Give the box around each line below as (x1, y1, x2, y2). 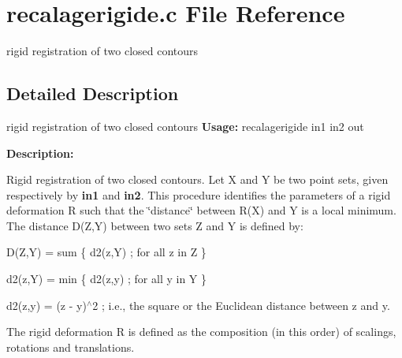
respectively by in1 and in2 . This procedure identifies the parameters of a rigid (6, 186, 391, 203)
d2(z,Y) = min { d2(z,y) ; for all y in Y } (6, 270, 207, 287)
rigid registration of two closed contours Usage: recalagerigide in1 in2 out (6, 117, 364, 134)
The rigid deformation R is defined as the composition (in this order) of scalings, (6, 323, 396, 340)
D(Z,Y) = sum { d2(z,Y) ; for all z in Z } (6, 244, 207, 260)
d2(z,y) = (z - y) (6, 296, 87, 313)
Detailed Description (6, 81, 179, 106)
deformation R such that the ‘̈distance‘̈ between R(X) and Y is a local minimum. (6, 202, 396, 218)
